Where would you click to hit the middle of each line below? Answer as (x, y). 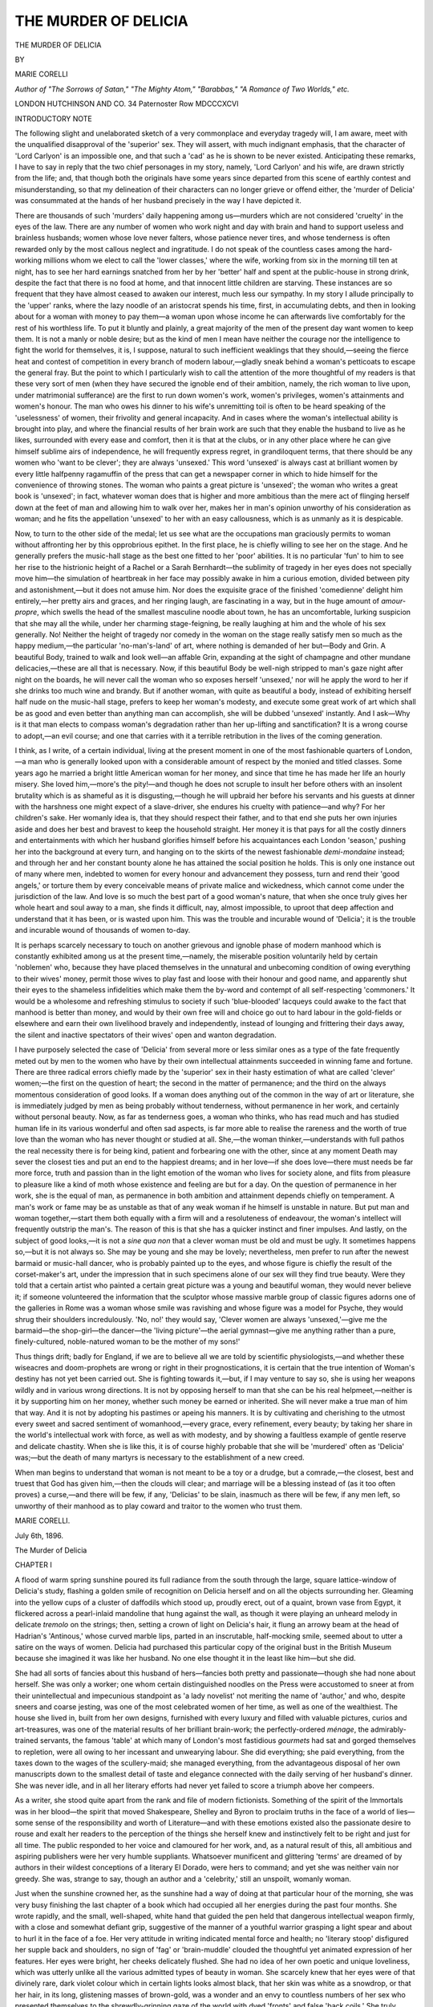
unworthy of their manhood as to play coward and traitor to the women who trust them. (158, 1506)
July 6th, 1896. (39, 1535)
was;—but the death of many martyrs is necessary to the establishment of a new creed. (160, 1458)
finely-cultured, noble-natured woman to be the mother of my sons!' (127, 1341)
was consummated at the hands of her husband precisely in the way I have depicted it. (158, 201)
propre (26, 612)
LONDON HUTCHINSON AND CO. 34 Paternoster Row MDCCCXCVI (127, 104)
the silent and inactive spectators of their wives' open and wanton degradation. (146, 1035)
